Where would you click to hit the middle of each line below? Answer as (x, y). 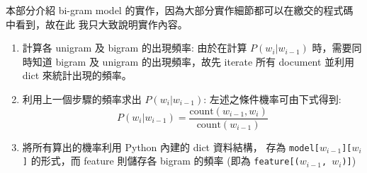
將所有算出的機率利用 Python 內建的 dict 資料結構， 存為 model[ (171, 147)
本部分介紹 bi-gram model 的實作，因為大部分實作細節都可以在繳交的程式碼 (180, 10)
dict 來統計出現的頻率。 (77, 75)
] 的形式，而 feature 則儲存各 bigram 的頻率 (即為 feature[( (161, 161)
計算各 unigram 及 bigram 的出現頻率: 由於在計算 (135, 48)
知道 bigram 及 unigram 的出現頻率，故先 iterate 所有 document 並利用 (193, 61)
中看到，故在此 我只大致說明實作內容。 (97, 24)
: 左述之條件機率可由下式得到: (272, 99)
